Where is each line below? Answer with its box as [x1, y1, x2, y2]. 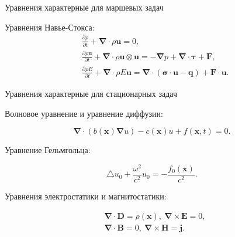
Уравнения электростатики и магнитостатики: [5, 190, 167, 202]
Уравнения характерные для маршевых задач [5, 1, 164, 13]
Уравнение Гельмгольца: [5, 144, 91, 156]
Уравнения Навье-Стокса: [5, 21, 95, 33]
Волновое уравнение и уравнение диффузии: [5, 107, 163, 119]
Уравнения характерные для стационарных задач [5, 87, 178, 100]
